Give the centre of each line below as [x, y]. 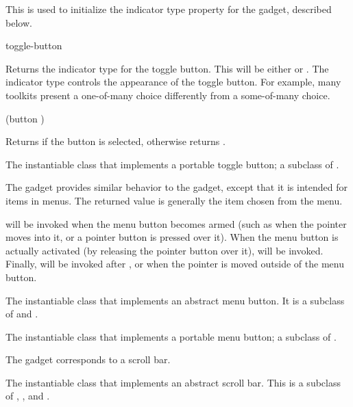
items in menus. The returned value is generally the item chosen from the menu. [174, 200]
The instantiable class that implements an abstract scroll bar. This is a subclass [173, 382]
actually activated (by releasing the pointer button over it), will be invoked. [165, 250]
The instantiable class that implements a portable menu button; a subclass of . [171, 336]
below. [19, 22]
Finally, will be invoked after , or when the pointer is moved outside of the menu [175, 264]
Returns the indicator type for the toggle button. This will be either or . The [167, 68]
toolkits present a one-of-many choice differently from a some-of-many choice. [168, 95]
